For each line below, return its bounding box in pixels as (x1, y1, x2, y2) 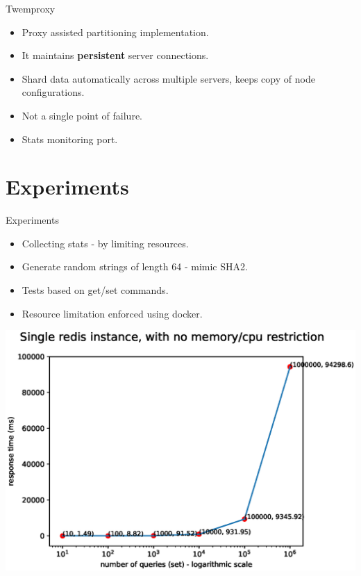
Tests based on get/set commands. (22, 283, 169, 297)
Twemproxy (6, 1, 56, 15)
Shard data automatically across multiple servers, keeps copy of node (22, 71, 315, 85)
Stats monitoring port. (22, 131, 118, 146)
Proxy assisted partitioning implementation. (22, 24, 209, 39)
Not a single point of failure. (22, 108, 142, 122)
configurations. (22, 85, 85, 99)
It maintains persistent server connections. (22, 48, 209, 63)
